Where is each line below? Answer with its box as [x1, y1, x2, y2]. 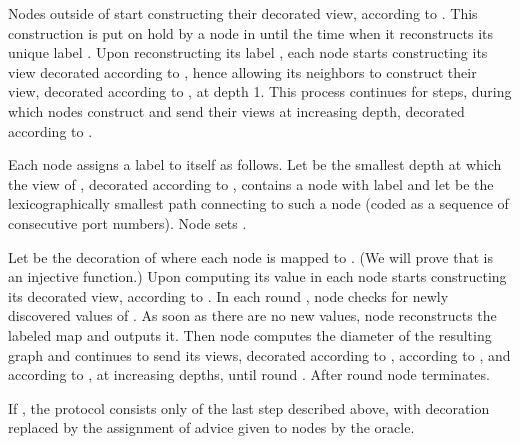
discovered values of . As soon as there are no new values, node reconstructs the [8, 305, 497, 326]
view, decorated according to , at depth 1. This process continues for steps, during [8, 81, 512, 102]
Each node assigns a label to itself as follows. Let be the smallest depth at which [8, 154, 502, 175]
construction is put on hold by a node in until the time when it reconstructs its [8, 22, 494, 43]
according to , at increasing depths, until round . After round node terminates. [8, 364, 490, 385]
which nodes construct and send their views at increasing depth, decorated [8, 100, 465, 121]
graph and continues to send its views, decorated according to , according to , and [8, 344, 511, 365]
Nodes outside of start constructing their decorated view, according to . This [8, 3, 478, 23]
